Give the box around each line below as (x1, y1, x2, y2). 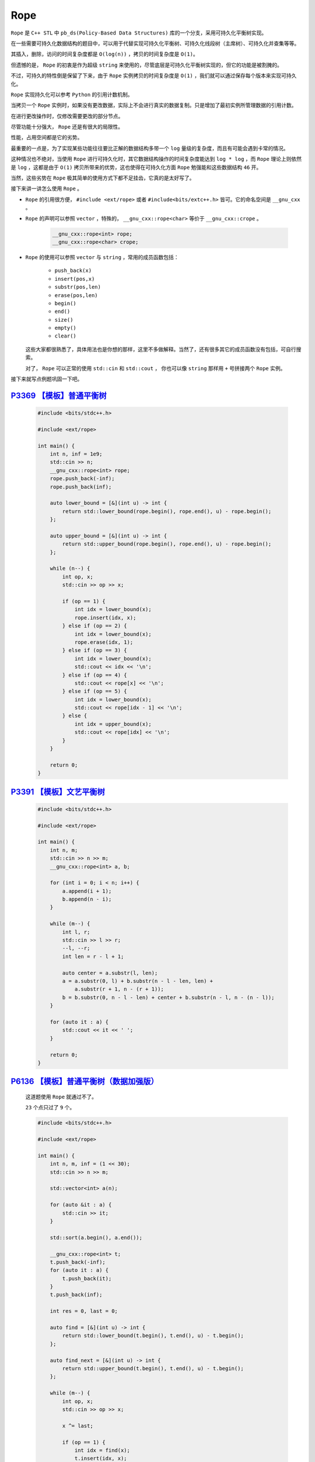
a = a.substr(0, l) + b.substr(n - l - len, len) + (62, 978, 213, 984)
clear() (54, 333, 77, 339)
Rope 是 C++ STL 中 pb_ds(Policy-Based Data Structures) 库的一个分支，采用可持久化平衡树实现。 (10, 29, 267, 36)
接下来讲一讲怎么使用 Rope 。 (10, 185, 83, 192)
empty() (54, 325, 77, 332)
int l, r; (62, 929, 90, 935)
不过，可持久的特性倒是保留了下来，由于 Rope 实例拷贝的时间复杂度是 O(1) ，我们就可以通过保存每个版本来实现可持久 (10, 72, 297, 79)
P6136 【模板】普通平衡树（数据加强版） (10, 1077, 159, 1087)
